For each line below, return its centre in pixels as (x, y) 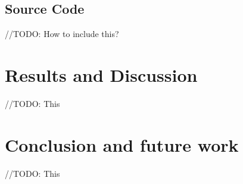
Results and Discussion (101, 74)
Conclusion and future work (122, 144)
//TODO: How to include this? (62, 34)
